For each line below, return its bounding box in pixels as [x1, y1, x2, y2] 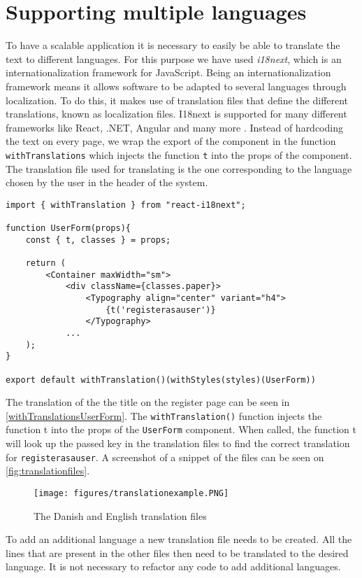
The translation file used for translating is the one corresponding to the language [6, 161, 352, 176]
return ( [25, 258, 66, 268]
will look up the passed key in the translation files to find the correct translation [6, 436, 350, 451]
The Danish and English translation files [34, 508, 207, 523]
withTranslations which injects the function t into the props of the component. [6, 147, 352, 162]
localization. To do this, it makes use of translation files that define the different [6, 92, 349, 107]
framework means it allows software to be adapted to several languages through [6, 78, 347, 93]
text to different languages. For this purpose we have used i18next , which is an [6, 51, 342, 66]
